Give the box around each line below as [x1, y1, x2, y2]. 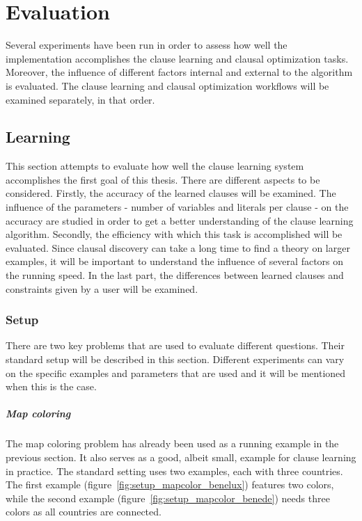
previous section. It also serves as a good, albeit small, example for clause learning [6, 449, 356, 464]
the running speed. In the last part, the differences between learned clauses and [6, 268, 344, 282]
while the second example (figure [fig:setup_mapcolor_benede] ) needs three [6, 490, 330, 505]
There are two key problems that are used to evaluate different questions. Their [6, 338, 345, 353]
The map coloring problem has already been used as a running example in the [6, 436, 339, 451]
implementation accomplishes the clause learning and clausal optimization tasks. [6, 51, 349, 65]
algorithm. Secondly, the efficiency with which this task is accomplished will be [6, 227, 343, 241]
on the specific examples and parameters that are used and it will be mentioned [6, 365, 346, 380]
